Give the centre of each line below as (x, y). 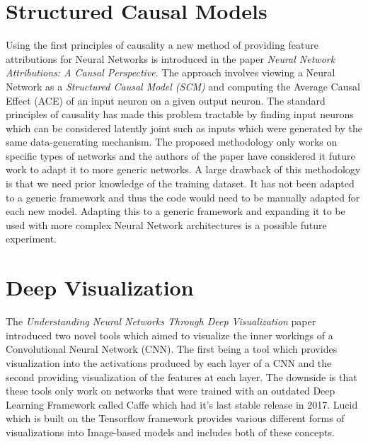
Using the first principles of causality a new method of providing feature (162, 45)
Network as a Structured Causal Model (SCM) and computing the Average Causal (183, 86)
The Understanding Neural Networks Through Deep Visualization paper (161, 321)
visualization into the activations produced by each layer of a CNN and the (169, 362)
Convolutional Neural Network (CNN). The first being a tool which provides (172, 349)
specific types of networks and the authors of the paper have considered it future (180, 155)
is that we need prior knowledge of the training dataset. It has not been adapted (180, 183)
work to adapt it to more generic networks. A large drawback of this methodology (183, 169)
